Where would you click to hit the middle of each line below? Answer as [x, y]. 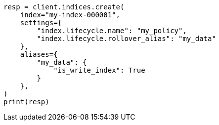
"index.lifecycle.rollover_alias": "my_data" [126, 39]
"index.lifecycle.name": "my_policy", [112, 31]
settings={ [41, 23]
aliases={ [39, 54]
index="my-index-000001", [70, 15]
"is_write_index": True [99, 70]
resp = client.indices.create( [64, 7]
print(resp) [26, 102]
